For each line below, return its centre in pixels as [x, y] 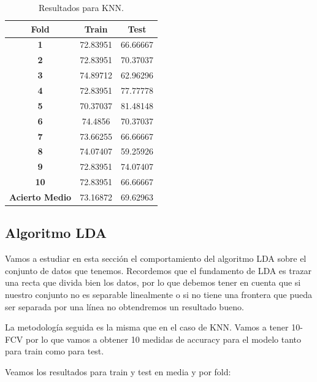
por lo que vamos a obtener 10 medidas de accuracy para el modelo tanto [164, 339]
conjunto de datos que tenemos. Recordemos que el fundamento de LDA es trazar [158, 270]
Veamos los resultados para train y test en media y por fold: [118, 371]
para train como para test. [55, 351]
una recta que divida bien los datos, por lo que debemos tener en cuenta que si [153, 282]
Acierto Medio [40, 197]
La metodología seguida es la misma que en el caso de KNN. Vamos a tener [147, 327]
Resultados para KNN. [81, 7]
